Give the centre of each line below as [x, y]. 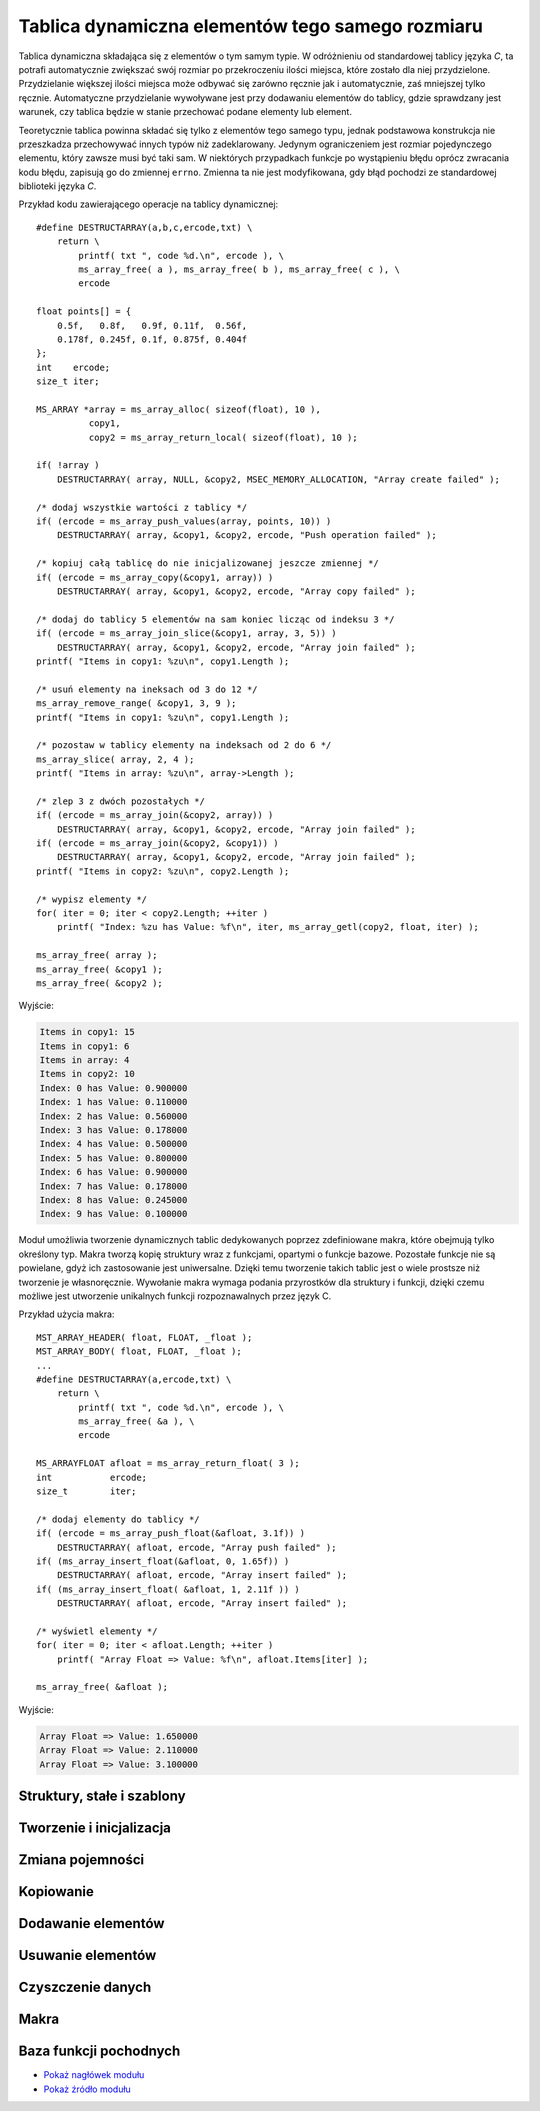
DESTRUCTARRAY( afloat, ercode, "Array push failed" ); [196, 1547]
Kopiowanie [56, 1891]
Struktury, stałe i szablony [102, 1796]
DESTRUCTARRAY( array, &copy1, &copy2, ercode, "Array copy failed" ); [236, 591]
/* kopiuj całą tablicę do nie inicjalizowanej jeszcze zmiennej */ [207, 563]
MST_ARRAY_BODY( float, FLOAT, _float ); [139, 1351]
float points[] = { [84, 311]
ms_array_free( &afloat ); [102, 1687]
